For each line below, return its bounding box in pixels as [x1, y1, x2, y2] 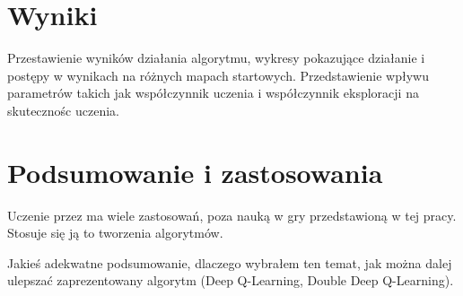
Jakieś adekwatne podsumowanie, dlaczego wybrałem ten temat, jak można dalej [7, 253, 452, 272]
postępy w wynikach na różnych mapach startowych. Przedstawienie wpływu [7, 65, 429, 84]
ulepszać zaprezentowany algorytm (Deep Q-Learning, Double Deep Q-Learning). [7, 271, 454, 290]
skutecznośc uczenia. [7, 100, 119, 119]
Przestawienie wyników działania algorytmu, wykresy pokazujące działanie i [7, 48, 425, 67]
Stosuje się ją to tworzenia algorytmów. [7, 223, 223, 242]
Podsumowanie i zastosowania [7, 153, 383, 190]
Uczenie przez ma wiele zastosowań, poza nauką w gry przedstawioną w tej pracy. [7, 205, 457, 224]
